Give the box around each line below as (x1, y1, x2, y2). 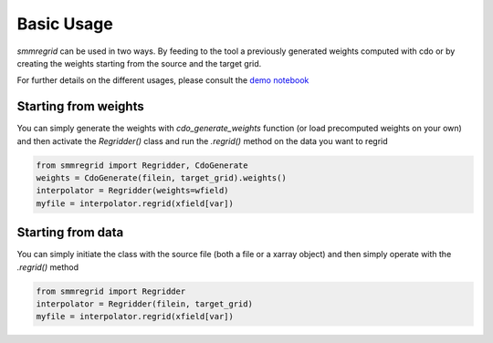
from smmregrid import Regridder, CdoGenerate (36, 160, 248, 171)
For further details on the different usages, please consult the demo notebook (16, 75, 309, 86)
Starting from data (16, 224, 124, 241)
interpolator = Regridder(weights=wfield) (36, 185, 229, 196)
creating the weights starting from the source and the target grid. (16, 57, 262, 68)
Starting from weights (16, 99, 145, 114)
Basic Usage (16, 14, 113, 34)
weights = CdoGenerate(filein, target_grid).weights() (36, 173, 287, 182)
